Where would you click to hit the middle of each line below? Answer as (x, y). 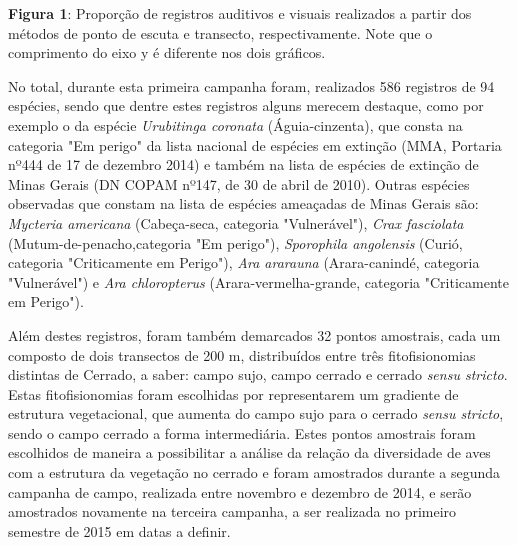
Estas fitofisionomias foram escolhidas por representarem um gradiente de (233, 393)
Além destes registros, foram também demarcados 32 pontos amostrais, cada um (254, 334)
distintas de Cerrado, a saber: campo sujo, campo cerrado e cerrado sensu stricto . (258, 374)
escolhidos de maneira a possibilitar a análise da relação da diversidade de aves (249, 452)
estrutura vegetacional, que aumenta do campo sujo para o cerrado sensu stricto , (256, 413)
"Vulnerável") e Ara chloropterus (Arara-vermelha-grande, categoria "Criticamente (258, 281)
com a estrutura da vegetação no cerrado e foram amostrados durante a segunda (254, 472)
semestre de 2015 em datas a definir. (119, 530)
